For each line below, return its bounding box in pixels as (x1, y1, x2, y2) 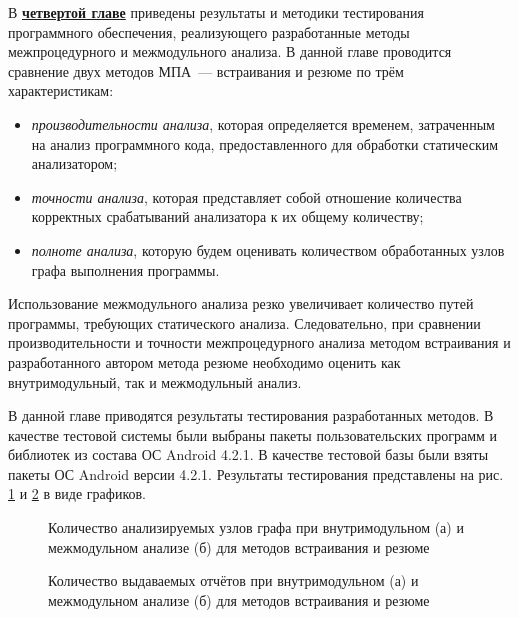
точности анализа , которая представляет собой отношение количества (31, 186, 462, 207)
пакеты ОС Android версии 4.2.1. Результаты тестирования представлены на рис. (8, 463, 504, 484)
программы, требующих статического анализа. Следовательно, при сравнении (8, 312, 481, 333)
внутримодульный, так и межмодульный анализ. (8, 371, 302, 392)
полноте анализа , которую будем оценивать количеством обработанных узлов (31, 239, 505, 260)
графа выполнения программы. (31, 259, 220, 280)
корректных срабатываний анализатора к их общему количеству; (31, 206, 424, 227)
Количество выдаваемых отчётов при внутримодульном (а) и (48, 570, 419, 591)
